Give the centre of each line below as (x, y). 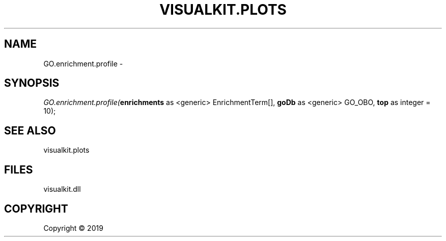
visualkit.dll (62, 189)
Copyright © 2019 (73, 228)
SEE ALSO (30, 130)
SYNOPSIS (32, 83)
